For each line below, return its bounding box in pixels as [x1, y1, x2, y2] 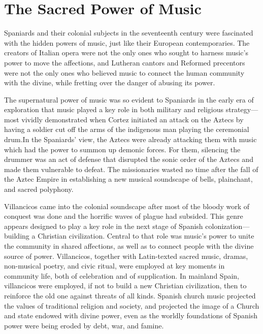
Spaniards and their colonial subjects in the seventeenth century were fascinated [4, 27, 253, 38]
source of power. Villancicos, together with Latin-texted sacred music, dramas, [4, 250, 248, 261]
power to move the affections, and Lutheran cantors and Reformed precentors [4, 57, 245, 68]
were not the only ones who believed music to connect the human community [4, 67, 245, 78]
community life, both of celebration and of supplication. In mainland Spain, [4, 270, 239, 281]
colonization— [205, 220, 250, 231]
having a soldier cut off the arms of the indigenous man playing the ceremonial [4, 124, 249, 135]
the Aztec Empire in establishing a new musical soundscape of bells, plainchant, [4, 174, 253, 184]
